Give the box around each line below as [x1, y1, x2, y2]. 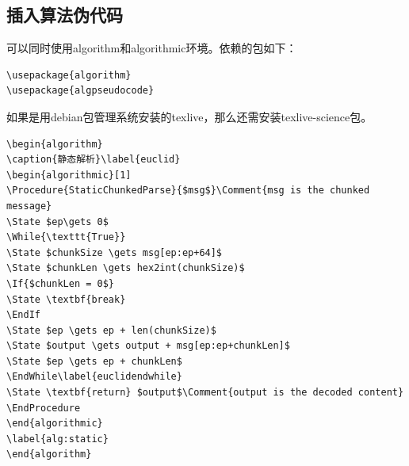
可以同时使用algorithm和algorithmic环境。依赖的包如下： [6, 40, 297, 56]
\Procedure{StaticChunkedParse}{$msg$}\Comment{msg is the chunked [6, 185, 370, 197]
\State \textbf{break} [6, 293, 126, 305]
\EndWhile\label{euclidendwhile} [6, 371, 182, 383]
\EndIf [6, 309, 40, 321]
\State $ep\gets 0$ [6, 216, 109, 227]
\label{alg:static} [6, 433, 109, 445]
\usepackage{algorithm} [6, 69, 132, 81]
